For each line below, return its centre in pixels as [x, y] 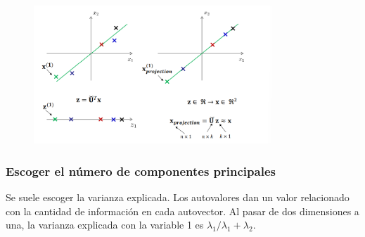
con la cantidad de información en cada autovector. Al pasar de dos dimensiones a [182, 211]
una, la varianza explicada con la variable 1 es [105, 225]
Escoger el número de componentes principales [141, 171]
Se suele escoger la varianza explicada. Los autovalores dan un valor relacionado [178, 197]
